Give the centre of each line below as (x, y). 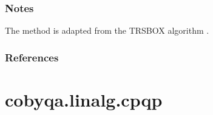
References (32, 57)
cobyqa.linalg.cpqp (84, 99)
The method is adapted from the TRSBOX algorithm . (107, 30)
